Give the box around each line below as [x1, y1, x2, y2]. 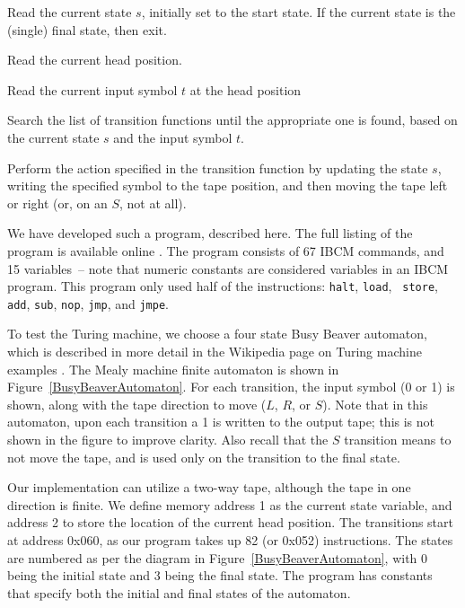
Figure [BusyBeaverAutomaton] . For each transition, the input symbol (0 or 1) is [7, 377, 455, 396]
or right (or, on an [7, 193, 108, 212]
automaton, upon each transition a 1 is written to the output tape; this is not [7, 412, 435, 431]
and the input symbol [113, 128, 232, 146]
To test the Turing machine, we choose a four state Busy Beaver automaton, [7, 324, 427, 343]
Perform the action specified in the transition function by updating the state [7, 158, 428, 177]
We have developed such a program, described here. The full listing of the [7, 224, 413, 242]
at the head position [189, 80, 302, 99]
